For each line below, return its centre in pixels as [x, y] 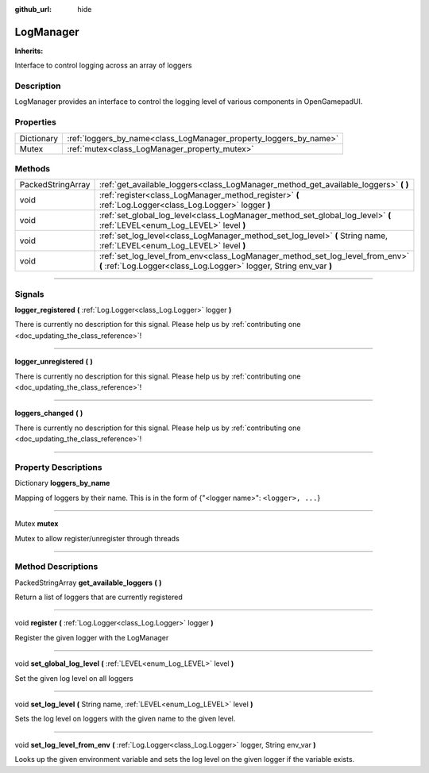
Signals [29, 294]
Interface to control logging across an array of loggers [103, 65]
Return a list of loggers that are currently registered [99, 597]
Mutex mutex [37, 524]
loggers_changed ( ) [49, 413]
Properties [36, 122]
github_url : [33, 9]
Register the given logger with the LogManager [92, 637]
